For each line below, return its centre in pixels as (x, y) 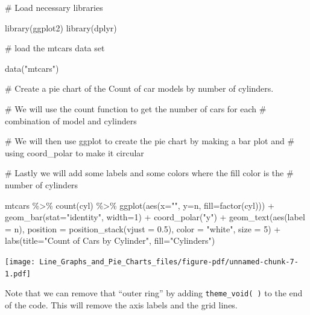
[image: (20, 262)
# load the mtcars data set (55, 48)
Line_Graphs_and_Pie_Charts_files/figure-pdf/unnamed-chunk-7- (169, 262)
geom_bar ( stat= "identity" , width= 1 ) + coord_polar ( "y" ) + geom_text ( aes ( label (155, 217)
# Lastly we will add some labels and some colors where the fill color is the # (149, 173)
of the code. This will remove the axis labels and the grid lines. (121, 304)
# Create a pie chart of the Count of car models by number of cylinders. (139, 88)
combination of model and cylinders (71, 120)
